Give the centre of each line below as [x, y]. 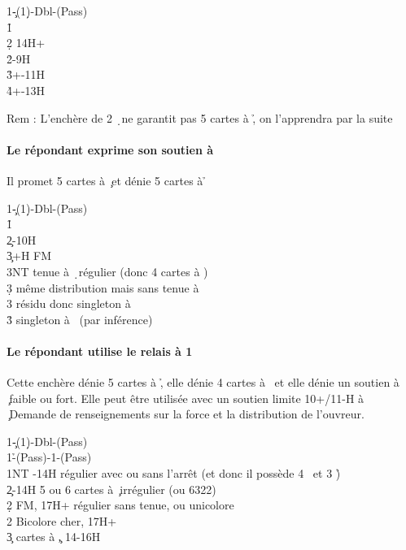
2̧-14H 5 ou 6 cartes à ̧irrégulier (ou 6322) [111, 489]
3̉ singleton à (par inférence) [80, 319]
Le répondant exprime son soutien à [110, 149]
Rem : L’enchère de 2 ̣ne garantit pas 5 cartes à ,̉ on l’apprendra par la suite [200, 117]
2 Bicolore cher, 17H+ [62, 520]
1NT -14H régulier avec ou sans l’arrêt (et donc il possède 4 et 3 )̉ [174, 473]
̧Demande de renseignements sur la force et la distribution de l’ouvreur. [186, 414]
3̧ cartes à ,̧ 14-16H [54, 537]
